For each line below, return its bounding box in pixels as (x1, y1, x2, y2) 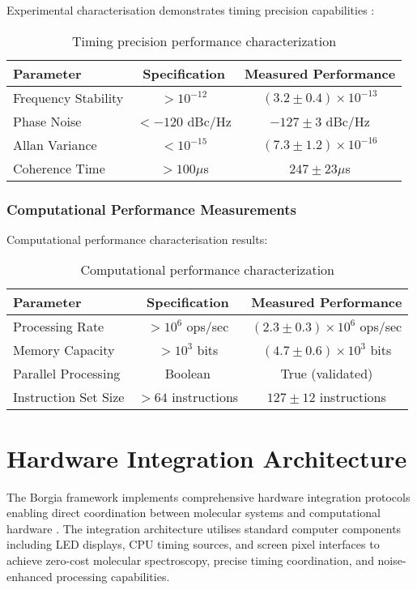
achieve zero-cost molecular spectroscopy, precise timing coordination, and (6, 551, 374, 568)
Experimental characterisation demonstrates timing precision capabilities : (6, 2, 375, 18)
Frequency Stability (13, 88, 124, 107)
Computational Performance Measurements (6, 199, 297, 219)
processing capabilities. (56, 567, 170, 584)
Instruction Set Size (13, 387, 125, 407)
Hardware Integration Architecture (6, 441, 407, 474)
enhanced (6, 567, 53, 584)
